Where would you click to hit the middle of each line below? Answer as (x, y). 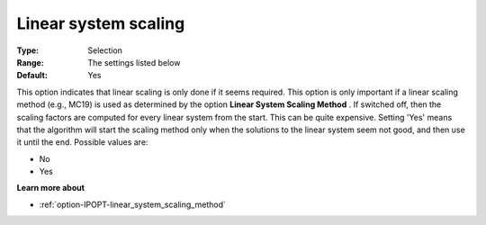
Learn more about (51, 188)
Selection (105, 50)
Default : (32, 76)
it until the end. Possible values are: (82, 142)
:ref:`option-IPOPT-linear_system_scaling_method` (133, 204)
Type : (28, 50)
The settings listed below (134, 62)
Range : (30, 62)
